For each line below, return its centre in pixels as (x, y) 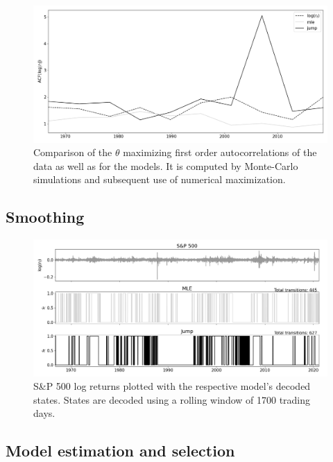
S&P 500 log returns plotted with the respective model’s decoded (172, 386)
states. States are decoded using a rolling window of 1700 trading (172, 399)
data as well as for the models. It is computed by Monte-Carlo (166, 165)
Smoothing (45, 217)
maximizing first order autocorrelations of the (220, 152)
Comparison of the (73, 152)
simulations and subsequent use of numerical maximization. (160, 179)
